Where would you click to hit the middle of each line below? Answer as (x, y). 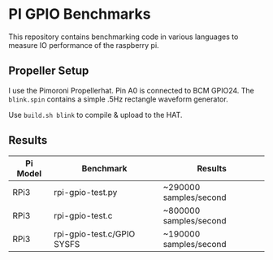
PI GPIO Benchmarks (80, 14)
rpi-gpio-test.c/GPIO (95, 234)
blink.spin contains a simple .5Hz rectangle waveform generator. (119, 99)
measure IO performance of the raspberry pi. (84, 45)
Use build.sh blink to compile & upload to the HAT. (95, 115)
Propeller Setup (49, 71)
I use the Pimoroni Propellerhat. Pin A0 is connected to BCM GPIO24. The (131, 90)
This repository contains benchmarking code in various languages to (123, 37)
